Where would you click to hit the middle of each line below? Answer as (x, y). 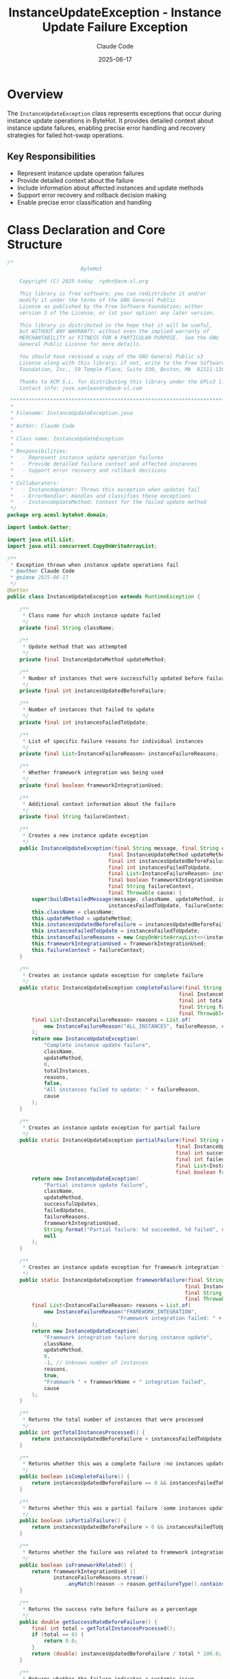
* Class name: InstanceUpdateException (67, 439)
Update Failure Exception (115, 27)
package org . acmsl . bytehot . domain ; (58, 515)
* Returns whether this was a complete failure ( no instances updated (125, 1464)
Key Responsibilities (51, 156)
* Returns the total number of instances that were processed (113, 1420)
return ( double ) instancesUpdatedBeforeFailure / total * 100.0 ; (127, 1654)
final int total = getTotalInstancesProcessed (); (104, 1628)
